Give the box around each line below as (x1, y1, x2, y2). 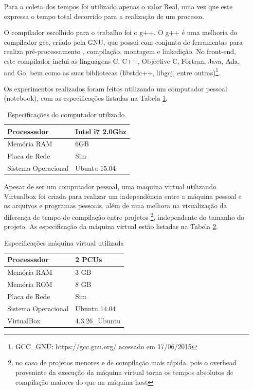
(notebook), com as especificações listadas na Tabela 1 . (4, 93, 168, 103)
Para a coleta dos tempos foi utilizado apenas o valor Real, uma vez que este (4, 1, 233, 11)
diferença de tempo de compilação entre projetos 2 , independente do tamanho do (4, 211, 245, 222)
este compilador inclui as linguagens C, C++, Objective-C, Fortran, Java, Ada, (4, 55, 240, 66)
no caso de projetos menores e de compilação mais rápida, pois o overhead (15, 357, 236, 368)
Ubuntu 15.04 (75, 163, 116, 173)
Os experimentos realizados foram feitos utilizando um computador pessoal (4, 83, 227, 93)
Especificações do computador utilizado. (7, 109, 126, 119)
